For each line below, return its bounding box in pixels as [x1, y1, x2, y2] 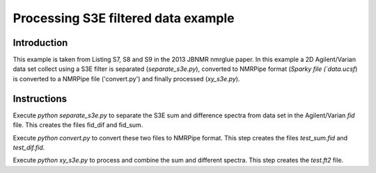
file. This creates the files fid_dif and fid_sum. [13, 121, 143, 129]
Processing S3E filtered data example [13, 10, 235, 26]
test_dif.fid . [13, 143, 45, 151]
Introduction [13, 37, 68, 49]
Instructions [13, 92, 68, 104]
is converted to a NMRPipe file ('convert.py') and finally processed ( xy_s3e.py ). [13, 74, 240, 83]
